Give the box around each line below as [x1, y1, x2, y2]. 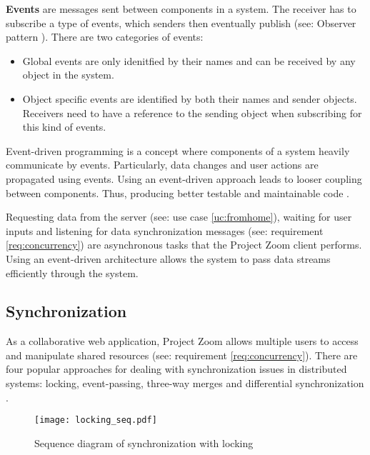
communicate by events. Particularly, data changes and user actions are [6, 157, 319, 172]
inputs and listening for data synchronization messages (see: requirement [6, 223, 324, 238]
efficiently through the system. [6, 265, 139, 280]
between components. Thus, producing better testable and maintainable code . [6, 185, 349, 200]
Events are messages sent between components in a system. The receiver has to [6, 1, 356, 16]
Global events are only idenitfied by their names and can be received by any [22, 53, 356, 68]
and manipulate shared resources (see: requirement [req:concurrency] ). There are [6, 347, 358, 362]
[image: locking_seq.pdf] [34, 415, 157, 426]
